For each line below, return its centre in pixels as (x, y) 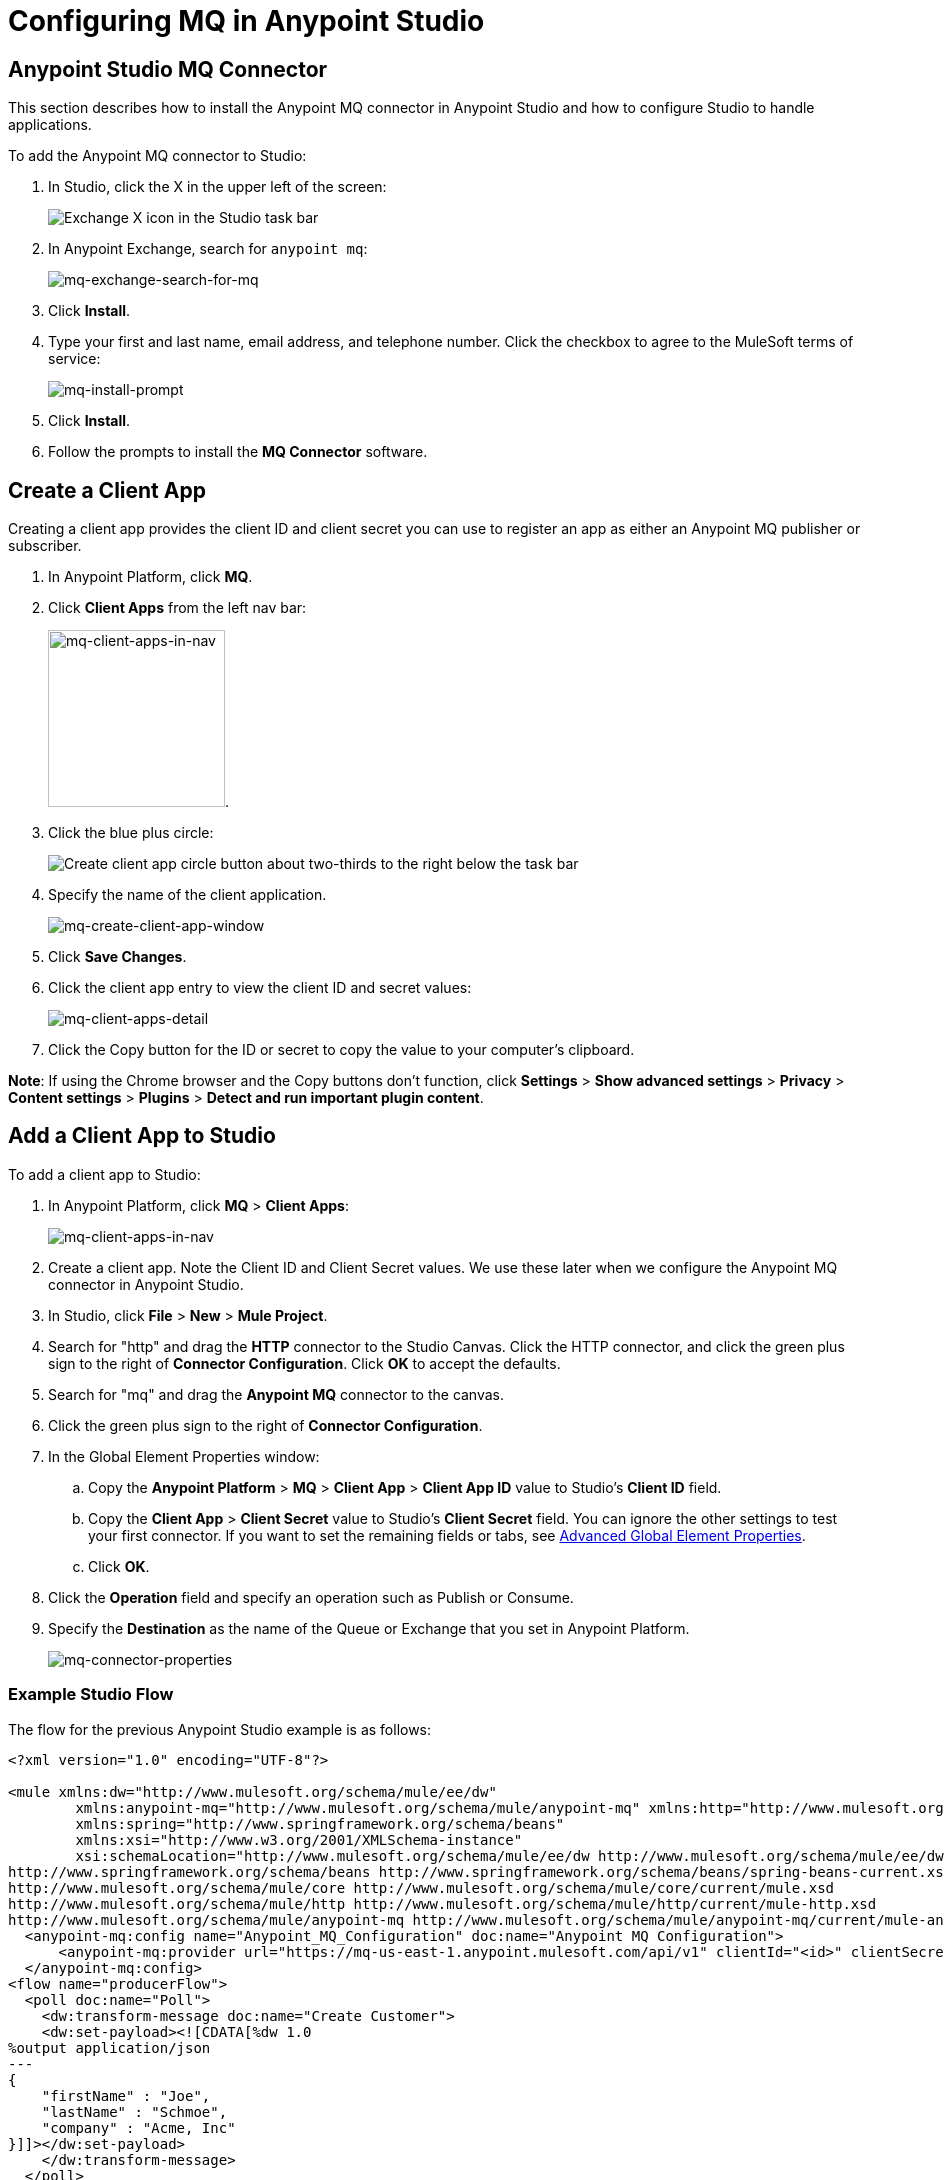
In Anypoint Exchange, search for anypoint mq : (208, 249)
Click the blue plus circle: (131, 833)
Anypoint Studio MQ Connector (168, 69)
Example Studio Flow (91, 1694)
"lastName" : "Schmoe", (134, 2111)
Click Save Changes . (117, 957)
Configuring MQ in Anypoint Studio (246, 21)
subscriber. (45, 546)
